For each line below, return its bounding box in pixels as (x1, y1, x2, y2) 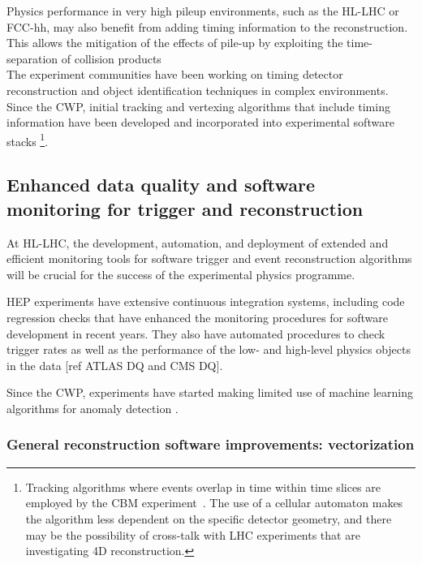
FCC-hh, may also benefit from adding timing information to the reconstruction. (6, 18, 408, 35)
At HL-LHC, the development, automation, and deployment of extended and (6, 234, 389, 251)
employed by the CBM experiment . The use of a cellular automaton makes (25, 494, 403, 511)
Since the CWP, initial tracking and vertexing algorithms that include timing (6, 97, 390, 114)
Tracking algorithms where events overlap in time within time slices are (25, 478, 381, 495)
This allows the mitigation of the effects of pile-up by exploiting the (6, 34, 343, 51)
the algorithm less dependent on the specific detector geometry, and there (25, 510, 392, 527)
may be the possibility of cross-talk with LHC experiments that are (25, 526, 360, 543)
